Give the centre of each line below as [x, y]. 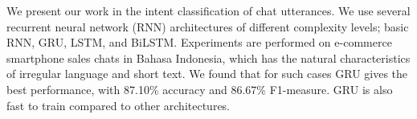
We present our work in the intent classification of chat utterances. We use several [208, 10]
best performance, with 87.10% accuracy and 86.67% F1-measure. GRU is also [200, 89]
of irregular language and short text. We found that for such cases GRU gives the [207, 74]
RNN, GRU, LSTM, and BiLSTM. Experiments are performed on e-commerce [199, 42]
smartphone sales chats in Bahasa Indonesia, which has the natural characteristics [208, 57]
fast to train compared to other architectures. [119, 105]
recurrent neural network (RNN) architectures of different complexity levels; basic [208, 26]
